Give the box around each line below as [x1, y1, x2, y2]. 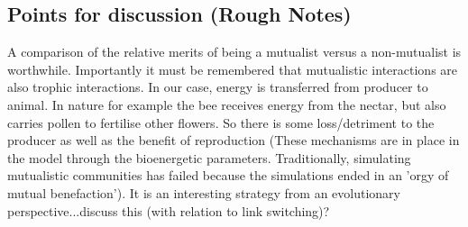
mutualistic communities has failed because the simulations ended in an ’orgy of [7, 166, 449, 185]
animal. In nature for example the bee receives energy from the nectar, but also [7, 95, 446, 113]
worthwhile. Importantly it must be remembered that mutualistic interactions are [7, 59, 458, 78]
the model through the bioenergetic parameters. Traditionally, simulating [7, 148, 411, 167]
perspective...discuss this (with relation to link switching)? [7, 201, 330, 220]
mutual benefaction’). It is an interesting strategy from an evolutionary [7, 183, 400, 202]
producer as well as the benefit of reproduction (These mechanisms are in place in [7, 131, 460, 150]
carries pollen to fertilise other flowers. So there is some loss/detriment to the [7, 113, 435, 132]
